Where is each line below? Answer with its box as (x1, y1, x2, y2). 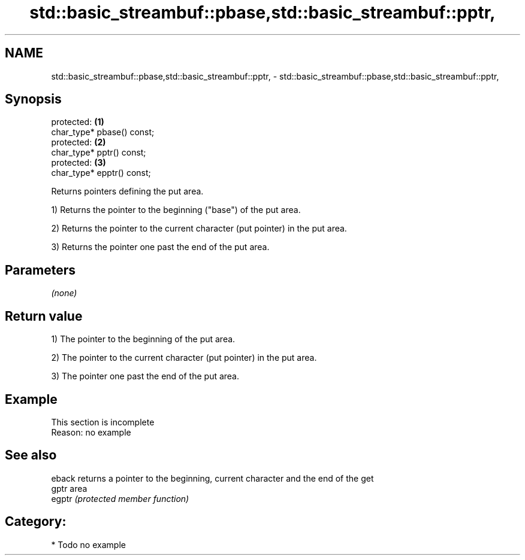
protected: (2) (51, 137, 106, 148)
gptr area (51, 483, 87, 494)
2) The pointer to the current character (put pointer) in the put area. (51, 352, 317, 363)
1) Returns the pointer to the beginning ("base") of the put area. (51, 205, 301, 215)
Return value (5, 308, 83, 324)
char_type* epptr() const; (51, 168, 151, 178)
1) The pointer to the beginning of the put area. (51, 334, 236, 345)
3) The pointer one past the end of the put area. (51, 371, 240, 382)
